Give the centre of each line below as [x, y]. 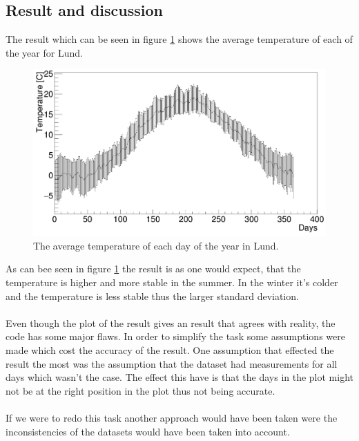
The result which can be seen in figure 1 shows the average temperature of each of [179, 39]
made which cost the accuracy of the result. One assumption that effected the [170, 349]
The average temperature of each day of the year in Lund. [156, 245]
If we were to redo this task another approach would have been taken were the [172, 417]
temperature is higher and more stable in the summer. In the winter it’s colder [172, 282]
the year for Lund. [44, 52]
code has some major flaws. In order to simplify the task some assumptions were [175, 336]
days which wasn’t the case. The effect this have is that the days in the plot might [179, 377]
